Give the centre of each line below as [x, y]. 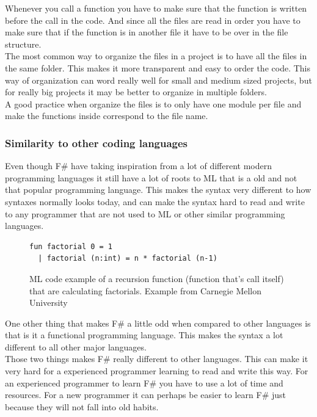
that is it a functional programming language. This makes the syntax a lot [144, 335]
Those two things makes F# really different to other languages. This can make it [157, 359]
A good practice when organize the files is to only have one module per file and [153, 103]
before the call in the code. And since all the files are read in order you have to [153, 20]
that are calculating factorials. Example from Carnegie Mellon [146, 290]
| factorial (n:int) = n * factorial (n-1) [128, 259]
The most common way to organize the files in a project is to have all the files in [156, 56]
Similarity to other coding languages [97, 143]
